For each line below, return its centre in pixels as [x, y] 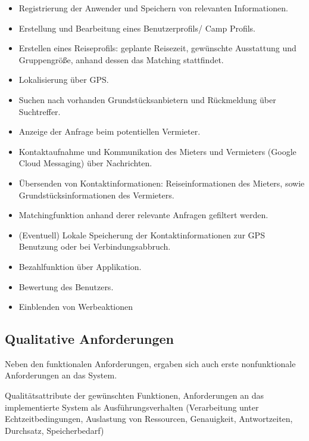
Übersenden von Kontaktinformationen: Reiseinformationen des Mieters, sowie [162, 183]
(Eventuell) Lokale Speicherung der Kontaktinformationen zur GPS [142, 235]
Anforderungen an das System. [61, 375]
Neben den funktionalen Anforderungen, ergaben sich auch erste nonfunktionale [150, 363]
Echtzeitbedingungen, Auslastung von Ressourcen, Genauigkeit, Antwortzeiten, [149, 419]
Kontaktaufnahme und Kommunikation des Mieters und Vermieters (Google [157, 151]
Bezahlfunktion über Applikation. [80, 266]
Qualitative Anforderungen [90, 339]
